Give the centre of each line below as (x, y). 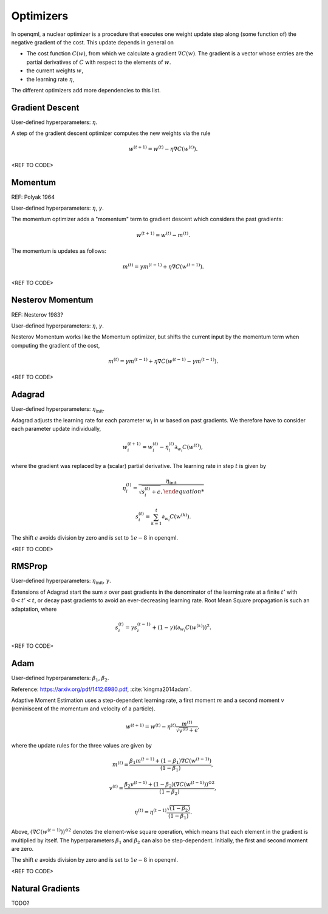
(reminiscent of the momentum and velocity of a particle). (83, 709)
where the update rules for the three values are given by (81, 746)
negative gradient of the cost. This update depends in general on (93, 42)
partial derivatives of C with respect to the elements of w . (99, 62)
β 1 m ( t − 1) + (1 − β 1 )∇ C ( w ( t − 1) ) (171, 761)
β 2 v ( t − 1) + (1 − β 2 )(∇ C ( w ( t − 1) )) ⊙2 (169, 785)
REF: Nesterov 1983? (37, 314)
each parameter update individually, (56, 428)
